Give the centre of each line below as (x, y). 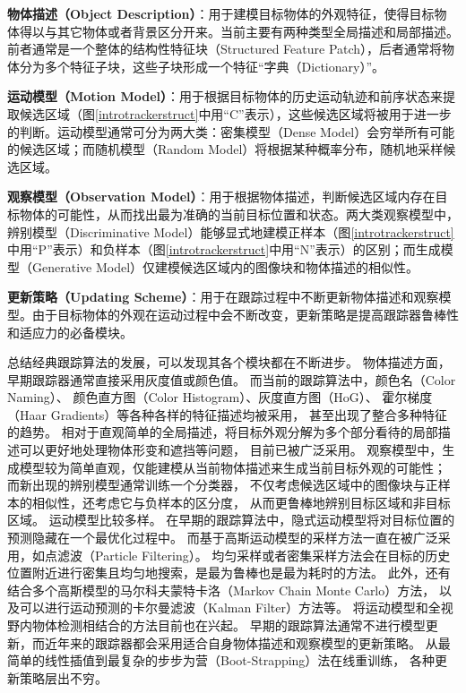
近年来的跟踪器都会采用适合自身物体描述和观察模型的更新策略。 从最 (247, 642)
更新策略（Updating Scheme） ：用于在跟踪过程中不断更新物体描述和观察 (223, 297)
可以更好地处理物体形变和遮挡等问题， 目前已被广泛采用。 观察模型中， (231, 450)
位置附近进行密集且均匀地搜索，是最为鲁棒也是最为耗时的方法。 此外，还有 (229, 573)
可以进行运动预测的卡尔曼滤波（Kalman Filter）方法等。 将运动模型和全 (230, 607)
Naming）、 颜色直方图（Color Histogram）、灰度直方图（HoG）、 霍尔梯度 (220, 397)
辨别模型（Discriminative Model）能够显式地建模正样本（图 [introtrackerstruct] (231, 231)
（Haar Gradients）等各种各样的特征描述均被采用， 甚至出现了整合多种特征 (228, 414)
